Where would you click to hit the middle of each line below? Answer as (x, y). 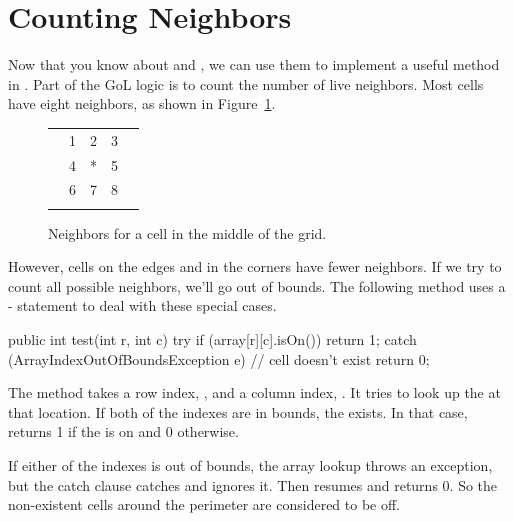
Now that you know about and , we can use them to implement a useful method (254, 64)
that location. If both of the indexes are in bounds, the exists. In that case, (238, 411)
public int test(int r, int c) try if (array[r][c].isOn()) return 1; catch (212, 339)
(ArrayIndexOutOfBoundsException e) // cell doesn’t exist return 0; (219, 358)
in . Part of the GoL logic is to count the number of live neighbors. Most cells (246, 83)
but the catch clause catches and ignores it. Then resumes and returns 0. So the (253, 484)
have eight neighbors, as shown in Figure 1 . (142, 103)
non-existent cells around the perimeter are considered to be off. (204, 504)
